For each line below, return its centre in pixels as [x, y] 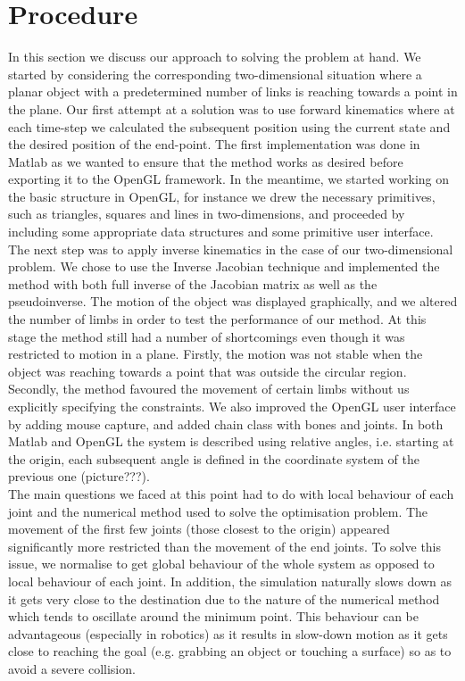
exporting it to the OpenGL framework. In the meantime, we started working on [229, 179]
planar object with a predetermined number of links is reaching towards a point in [233, 91]
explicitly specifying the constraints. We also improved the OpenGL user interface [232, 406]
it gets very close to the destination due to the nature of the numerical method [224, 598]
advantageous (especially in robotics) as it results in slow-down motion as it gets [228, 633]
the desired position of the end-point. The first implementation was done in [214, 144]
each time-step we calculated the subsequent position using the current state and [229, 126]
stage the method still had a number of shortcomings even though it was [207, 336]
